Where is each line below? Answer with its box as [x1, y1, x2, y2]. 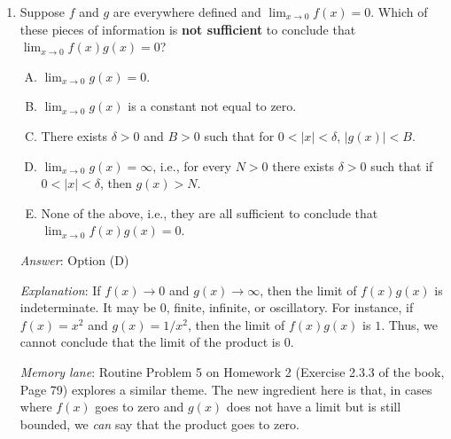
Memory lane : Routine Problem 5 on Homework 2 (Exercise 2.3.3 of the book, [19, 362, 445, 380]
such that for [204, 126, 275, 145]
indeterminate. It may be [19, 298, 157, 317]
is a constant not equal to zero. [128, 97, 297, 115]
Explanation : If [19, 280, 101, 299]
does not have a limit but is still [226, 397, 401, 416]
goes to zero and [95, 397, 184, 416]
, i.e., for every [152, 156, 231, 175]
